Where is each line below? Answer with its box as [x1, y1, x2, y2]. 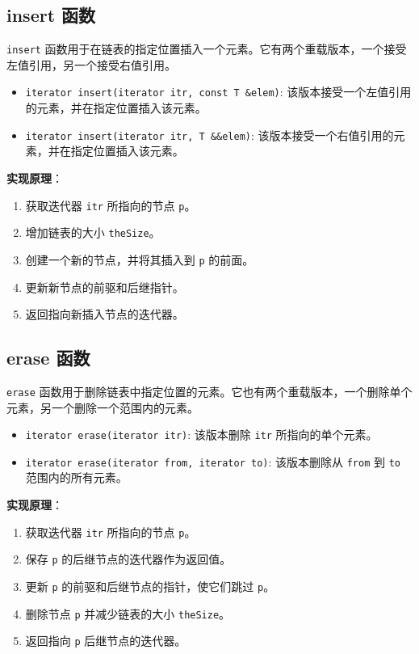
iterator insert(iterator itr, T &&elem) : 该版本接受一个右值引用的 [25, 126, 394, 143]
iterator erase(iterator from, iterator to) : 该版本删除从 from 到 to [25, 453, 400, 470]
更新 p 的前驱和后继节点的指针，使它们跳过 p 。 [25, 577, 275, 594]
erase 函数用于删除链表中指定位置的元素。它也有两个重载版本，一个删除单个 [6, 382, 413, 399]
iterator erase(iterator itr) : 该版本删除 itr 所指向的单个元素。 [25, 426, 378, 443]
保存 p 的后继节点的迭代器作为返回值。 [25, 551, 232, 568]
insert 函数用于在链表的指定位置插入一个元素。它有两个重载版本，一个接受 [6, 40, 407, 57]
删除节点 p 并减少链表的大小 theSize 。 [25, 605, 231, 622]
